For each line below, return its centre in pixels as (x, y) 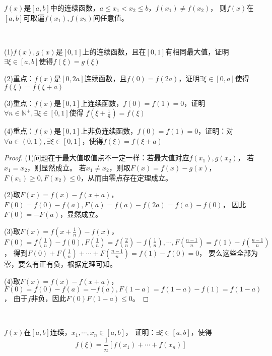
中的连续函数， (75, 8)
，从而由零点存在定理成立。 (126, 177)
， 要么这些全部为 (228, 252)
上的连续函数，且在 (114, 51)
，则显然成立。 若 (57, 167)
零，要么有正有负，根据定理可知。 (60, 263)
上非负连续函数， (109, 131)
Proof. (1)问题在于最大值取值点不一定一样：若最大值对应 (97, 158)
